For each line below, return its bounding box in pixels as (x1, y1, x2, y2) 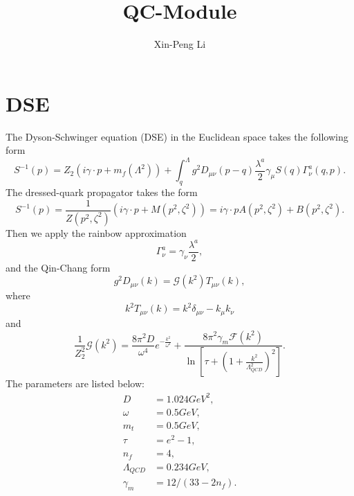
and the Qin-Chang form (6, 260, 111, 274)
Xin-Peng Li (153, 37, 206, 51)
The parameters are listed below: (6, 376, 145, 391)
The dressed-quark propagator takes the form (6, 185, 198, 200)
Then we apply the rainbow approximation (6, 225, 187, 240)
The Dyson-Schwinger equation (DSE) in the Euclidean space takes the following (6, 129, 348, 143)
